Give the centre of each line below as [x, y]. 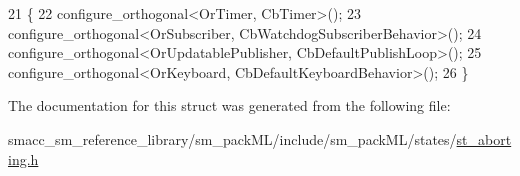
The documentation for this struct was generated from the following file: [229, 105]
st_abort [484, 138]
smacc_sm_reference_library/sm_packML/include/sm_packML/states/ [232, 138]
